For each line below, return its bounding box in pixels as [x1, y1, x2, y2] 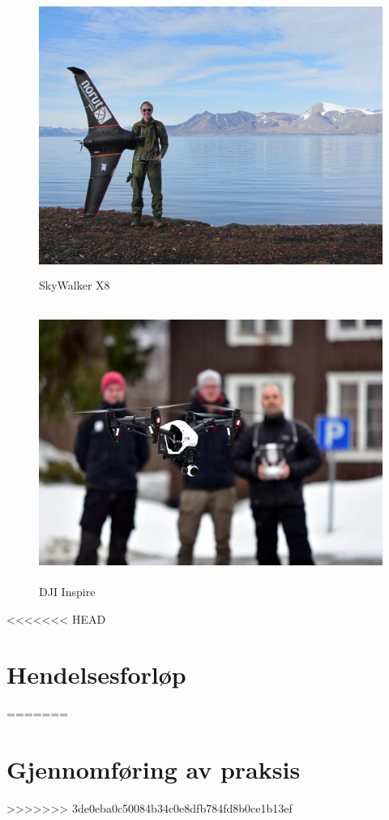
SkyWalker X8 [39, 276, 110, 293]
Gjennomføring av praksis [6, 753, 301, 786]
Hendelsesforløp [6, 658, 186, 691]
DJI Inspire [39, 583, 96, 600]
